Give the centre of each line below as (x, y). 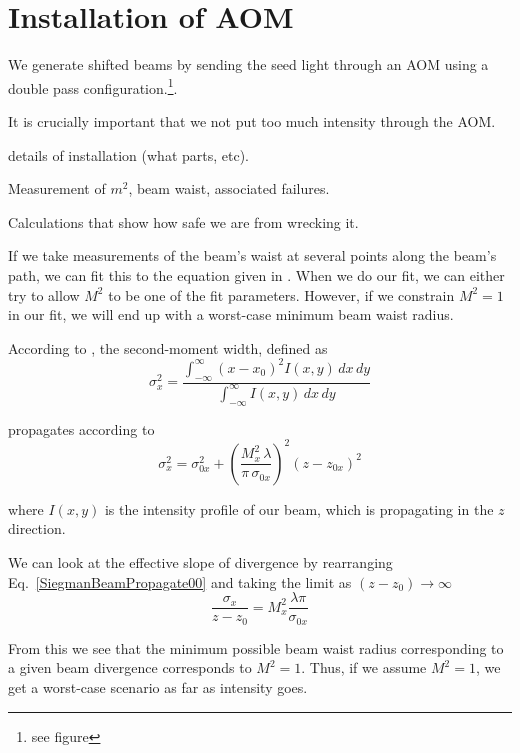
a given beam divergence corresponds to (130, 667)
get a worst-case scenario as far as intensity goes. (158, 686)
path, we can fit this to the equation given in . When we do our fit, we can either (256, 274)
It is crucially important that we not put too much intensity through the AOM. (252, 120)
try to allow (44, 294)
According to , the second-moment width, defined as (168, 347)
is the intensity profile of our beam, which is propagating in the (299, 508)
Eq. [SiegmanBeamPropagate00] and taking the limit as (180, 581)
